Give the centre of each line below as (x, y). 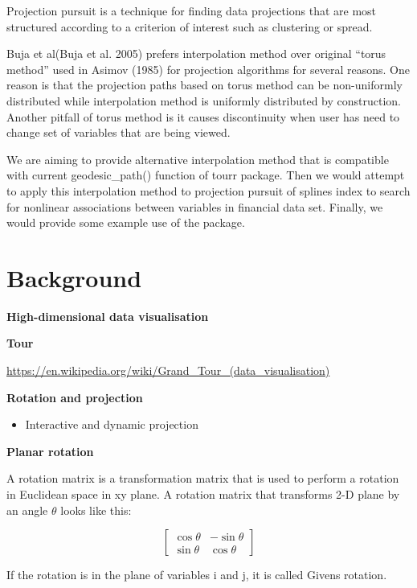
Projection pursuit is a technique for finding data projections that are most (192, 10)
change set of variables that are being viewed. (119, 132)
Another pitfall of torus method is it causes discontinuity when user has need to (203, 116)
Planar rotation (50, 451)
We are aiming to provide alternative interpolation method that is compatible (198, 159)
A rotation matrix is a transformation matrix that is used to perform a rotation (203, 478)
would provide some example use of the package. (126, 222)
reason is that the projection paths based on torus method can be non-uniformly (204, 85)
